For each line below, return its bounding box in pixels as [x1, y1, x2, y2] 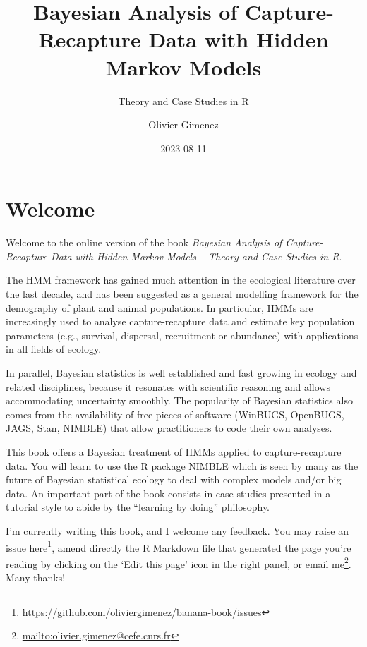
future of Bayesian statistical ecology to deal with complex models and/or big [6, 472, 342, 487]
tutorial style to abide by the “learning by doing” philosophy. [6, 500, 270, 514]
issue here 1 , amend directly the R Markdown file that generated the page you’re [6, 538, 351, 555]
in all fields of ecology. [6, 341, 102, 356]
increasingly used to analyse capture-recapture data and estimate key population [6, 314, 355, 329]
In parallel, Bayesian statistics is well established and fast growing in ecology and [6, 365, 357, 380]
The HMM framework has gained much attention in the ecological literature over [6, 272, 356, 287]
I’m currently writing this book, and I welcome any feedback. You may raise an [6, 523, 349, 538]
